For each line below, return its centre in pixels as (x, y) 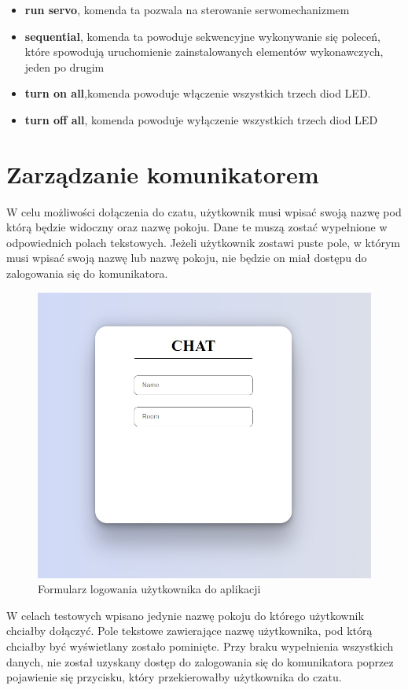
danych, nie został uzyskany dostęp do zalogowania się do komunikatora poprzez (200, 661)
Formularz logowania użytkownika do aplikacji (149, 589)
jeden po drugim (64, 66)
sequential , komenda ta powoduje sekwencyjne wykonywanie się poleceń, (202, 36)
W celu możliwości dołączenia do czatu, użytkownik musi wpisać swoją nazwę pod (204, 211)
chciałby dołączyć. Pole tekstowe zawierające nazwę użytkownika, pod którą (189, 631)
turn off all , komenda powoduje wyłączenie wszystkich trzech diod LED (201, 119)
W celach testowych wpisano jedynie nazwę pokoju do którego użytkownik (185, 615)
